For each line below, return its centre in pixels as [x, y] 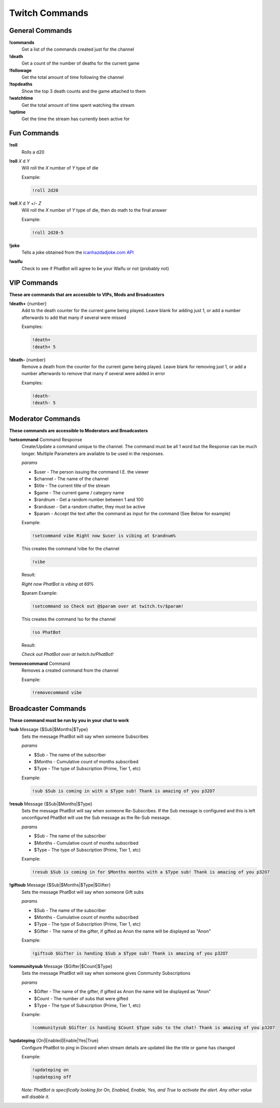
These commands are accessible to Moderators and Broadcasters [79, 430]
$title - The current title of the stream [72, 486]
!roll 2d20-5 [48, 233]
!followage [20, 70]
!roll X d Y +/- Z [25, 203]
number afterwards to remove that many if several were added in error [93, 374]
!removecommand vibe [57, 693]
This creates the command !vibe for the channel [71, 549]
